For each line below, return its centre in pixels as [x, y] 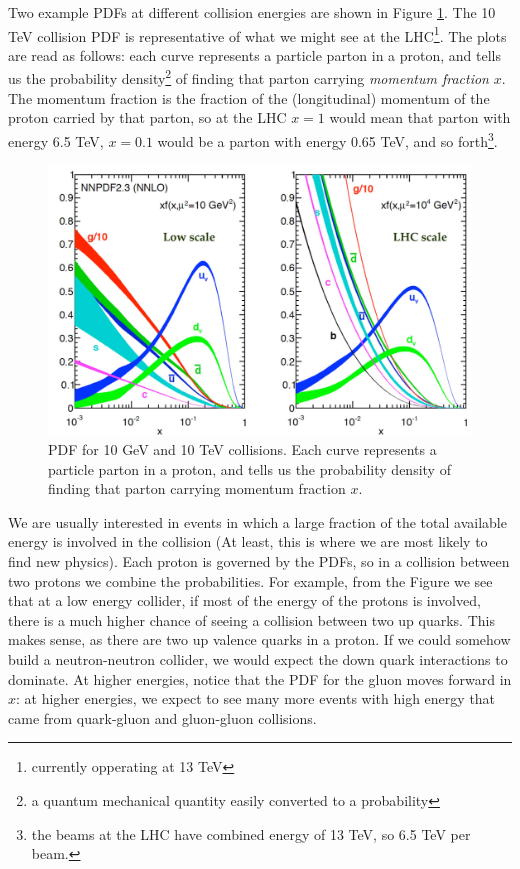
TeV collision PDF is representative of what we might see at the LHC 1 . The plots [257, 34]
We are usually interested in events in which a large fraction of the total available [257, 521]
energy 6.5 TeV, [56, 140]
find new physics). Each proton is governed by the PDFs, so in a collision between [259, 561]
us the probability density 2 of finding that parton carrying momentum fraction [248, 77]
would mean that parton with [420, 117]
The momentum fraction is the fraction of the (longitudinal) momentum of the [249, 97]
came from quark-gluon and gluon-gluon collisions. [162, 717]
